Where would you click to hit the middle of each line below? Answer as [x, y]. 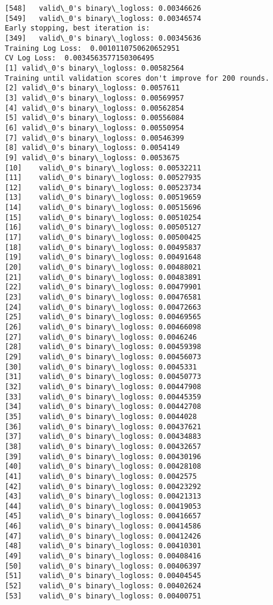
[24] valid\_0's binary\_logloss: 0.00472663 [103, 307]
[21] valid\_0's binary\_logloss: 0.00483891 [103, 277]
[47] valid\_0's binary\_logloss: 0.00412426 [103, 536]
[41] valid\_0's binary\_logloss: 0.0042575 [101, 476]
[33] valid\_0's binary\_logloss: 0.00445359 [103, 397]
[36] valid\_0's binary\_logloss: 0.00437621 [103, 427]
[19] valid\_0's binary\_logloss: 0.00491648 [103, 257]
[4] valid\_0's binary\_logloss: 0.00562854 [94, 108]
